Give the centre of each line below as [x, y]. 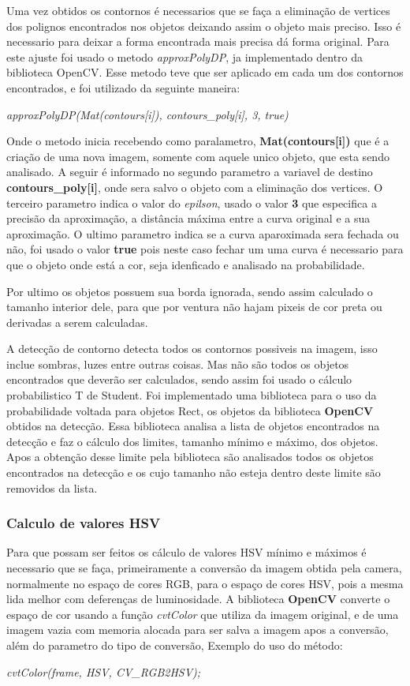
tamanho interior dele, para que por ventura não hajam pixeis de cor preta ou [194, 307]
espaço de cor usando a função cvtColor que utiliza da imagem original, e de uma [203, 614]
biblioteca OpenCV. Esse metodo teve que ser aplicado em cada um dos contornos [205, 72]
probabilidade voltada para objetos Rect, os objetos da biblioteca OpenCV [190, 410]
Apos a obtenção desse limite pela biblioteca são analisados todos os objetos [190, 457]
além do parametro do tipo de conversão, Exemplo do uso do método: [175, 645]
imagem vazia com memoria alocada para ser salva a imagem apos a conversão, [198, 630]
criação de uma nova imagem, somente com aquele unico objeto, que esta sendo [198, 156]
